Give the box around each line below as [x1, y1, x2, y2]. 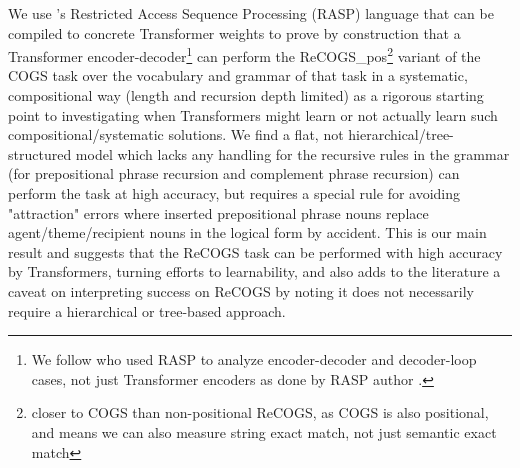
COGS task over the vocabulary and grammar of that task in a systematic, [8, 65, 468, 86]
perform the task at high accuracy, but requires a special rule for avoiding [8, 183, 461, 203]
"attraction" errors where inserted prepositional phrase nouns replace [8, 202, 429, 223]
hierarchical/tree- [348, 124, 454, 145]
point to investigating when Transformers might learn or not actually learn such [8, 104, 498, 125]
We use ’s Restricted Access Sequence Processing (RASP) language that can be [8, 3, 494, 23]
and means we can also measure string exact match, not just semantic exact [31, 421, 497, 442]
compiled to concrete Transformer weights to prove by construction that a [8, 22, 461, 43]
